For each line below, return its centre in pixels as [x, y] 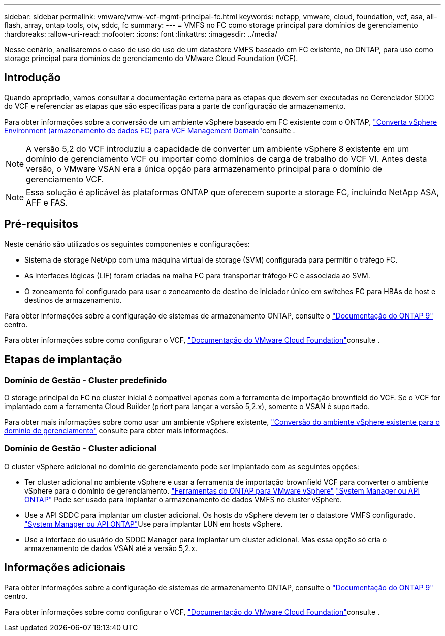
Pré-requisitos [41, 224]
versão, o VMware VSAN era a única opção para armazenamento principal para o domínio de [204, 169]
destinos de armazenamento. [73, 300]
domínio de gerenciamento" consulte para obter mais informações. [116, 430]
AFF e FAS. [47, 202]
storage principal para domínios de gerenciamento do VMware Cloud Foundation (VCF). [151, 58]
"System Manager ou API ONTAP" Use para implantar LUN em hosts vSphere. [154, 524]
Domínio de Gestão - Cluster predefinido [86, 380]
